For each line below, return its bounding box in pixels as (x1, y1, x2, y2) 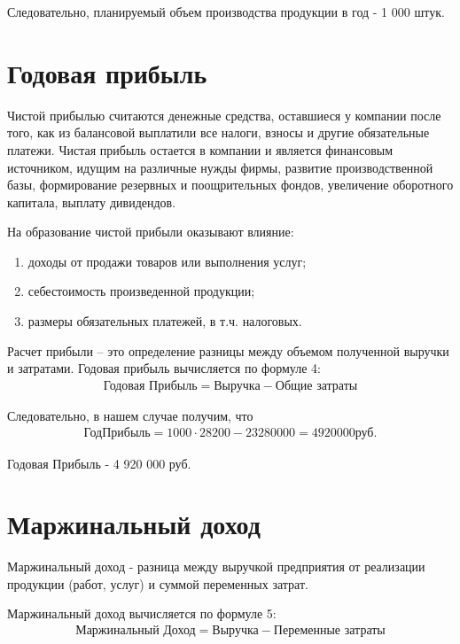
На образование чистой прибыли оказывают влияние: (7, 222, 294, 241)
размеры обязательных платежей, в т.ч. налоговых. (27, 312, 302, 330)
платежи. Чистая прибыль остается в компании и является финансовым (7, 140, 394, 159)
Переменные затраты (273, 625, 386, 638)
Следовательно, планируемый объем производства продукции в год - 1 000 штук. (7, 3, 445, 20)
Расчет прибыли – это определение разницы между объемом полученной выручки (7, 341, 449, 360)
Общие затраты (275, 379, 358, 392)
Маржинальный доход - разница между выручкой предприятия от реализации (7, 557, 425, 576)
